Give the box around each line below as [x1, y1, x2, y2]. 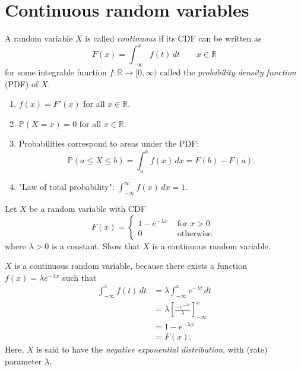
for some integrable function [5, 66, 107, 78]
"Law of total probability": [18, 180, 115, 193]
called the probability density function [160, 66, 296, 78]
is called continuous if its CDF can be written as [85, 32, 262, 45]
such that [62, 271, 97, 283]
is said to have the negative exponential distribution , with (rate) [36, 343, 268, 356]
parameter [5, 354, 42, 367]
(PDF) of [5, 77, 39, 90]
